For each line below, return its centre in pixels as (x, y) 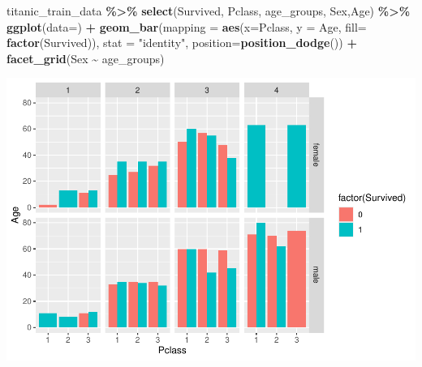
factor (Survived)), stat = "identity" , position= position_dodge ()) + (182, 43)
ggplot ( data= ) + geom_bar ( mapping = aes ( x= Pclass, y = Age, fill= (187, 26)
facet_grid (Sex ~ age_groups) (86, 58)
